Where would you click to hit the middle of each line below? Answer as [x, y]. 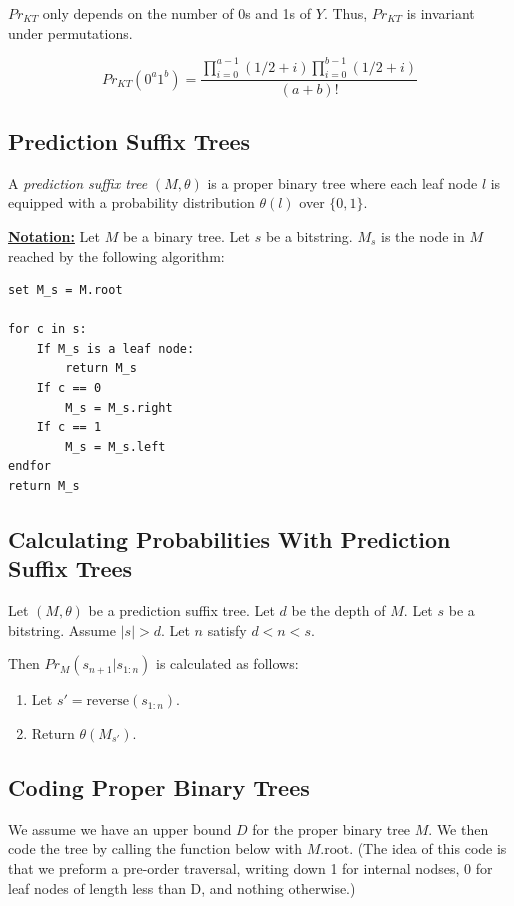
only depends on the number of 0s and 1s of [177, 13]
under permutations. [70, 32]
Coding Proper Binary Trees [159, 786]
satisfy [227, 629]
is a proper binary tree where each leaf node [342, 182]
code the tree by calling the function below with [155, 848]
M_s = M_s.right [119, 407]
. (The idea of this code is [428, 848]
